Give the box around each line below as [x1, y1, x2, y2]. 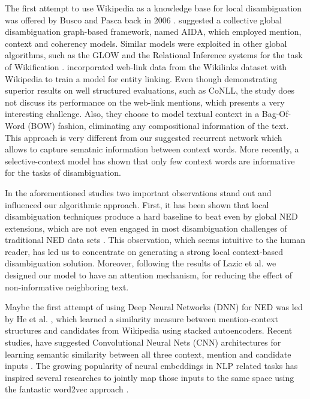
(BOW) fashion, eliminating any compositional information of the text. [28, 119, 289, 131]
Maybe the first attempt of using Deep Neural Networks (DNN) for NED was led [5, 301, 303, 313]
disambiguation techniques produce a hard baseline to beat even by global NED [5, 210, 298, 223]
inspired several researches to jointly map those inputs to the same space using [5, 371, 294, 383]
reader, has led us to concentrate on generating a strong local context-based [5, 245, 284, 257]
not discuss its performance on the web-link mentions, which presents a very [5, 95, 285, 108]
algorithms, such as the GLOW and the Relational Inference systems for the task [5, 49, 303, 61]
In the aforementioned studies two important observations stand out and [5, 186, 272, 199]
